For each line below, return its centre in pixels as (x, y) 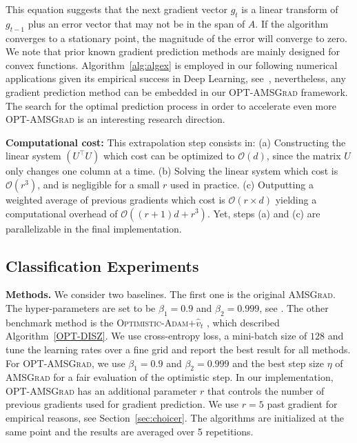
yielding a (296, 199)
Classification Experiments (102, 265)
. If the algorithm (292, 23)
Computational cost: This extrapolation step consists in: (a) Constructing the (176, 142)
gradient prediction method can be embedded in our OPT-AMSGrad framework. (177, 91)
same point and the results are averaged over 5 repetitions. (130, 431)
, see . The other (294, 307)
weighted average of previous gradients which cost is (115, 199)
